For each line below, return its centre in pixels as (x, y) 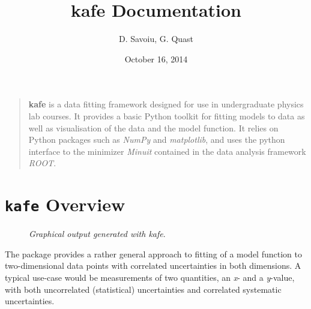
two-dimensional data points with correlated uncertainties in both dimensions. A (153, 265)
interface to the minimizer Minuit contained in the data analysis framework (167, 151)
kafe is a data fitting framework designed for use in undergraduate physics (166, 104)
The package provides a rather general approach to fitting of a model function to (153, 253)
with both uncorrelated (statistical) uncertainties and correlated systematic (143, 289)
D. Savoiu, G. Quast (156, 39)
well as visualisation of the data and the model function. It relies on (153, 127)
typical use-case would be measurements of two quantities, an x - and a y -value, (150, 277)
